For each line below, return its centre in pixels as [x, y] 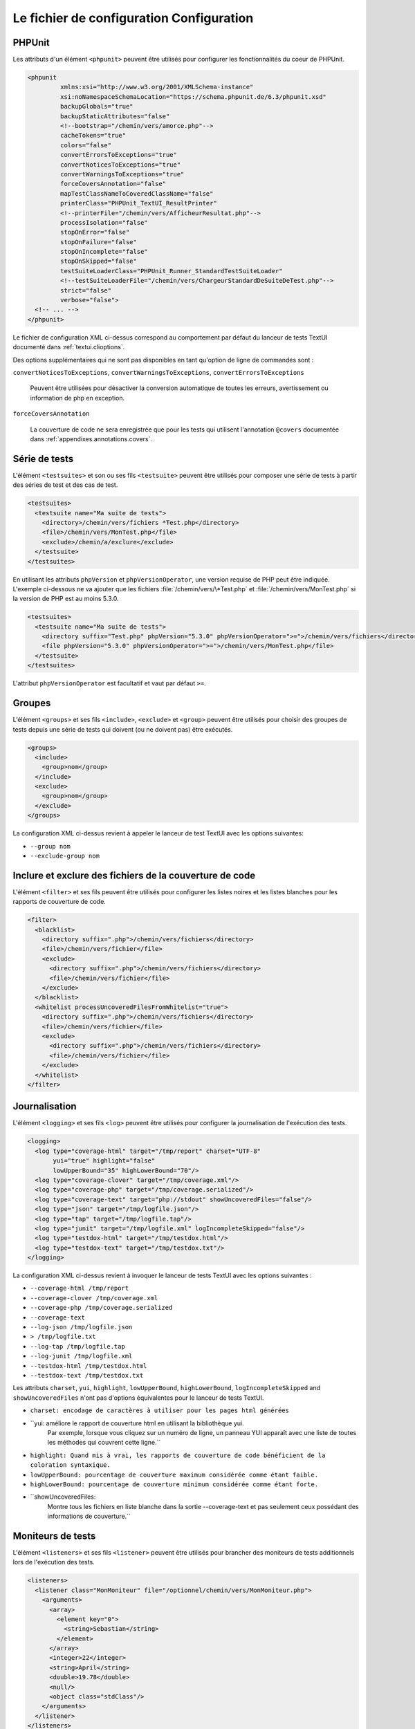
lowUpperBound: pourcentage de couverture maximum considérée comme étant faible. [174, 1474]
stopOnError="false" [95, 232]
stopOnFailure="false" [99, 242]
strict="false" [86, 290]
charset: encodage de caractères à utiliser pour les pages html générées [160, 1411]
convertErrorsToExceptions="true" [119, 155]
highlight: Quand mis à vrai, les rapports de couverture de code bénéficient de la [178, 1455]
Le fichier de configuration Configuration [133, 18]
